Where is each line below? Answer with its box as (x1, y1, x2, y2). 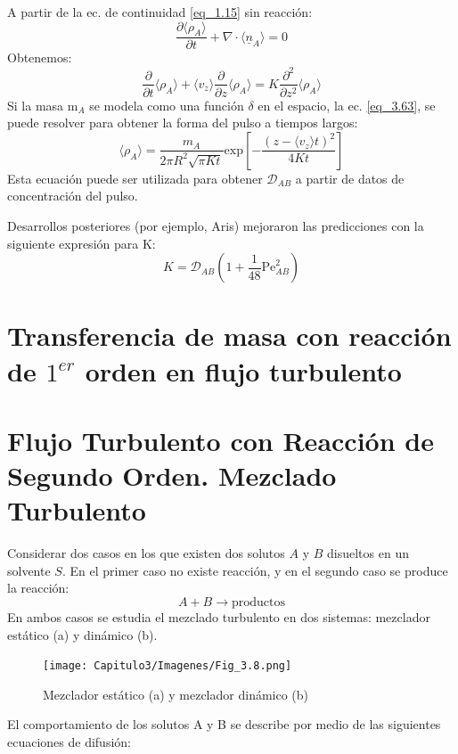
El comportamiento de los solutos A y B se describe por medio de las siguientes (7, 715, 441, 734)
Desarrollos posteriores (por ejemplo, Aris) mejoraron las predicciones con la (7, 216, 424, 234)
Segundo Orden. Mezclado (7, 457, 337, 494)
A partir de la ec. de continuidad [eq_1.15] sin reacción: (7, 3, 313, 20)
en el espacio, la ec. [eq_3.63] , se (258, 95, 436, 114)
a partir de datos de (295, 168, 405, 187)
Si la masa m (7, 95, 78, 114)
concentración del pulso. (7, 186, 138, 205)
